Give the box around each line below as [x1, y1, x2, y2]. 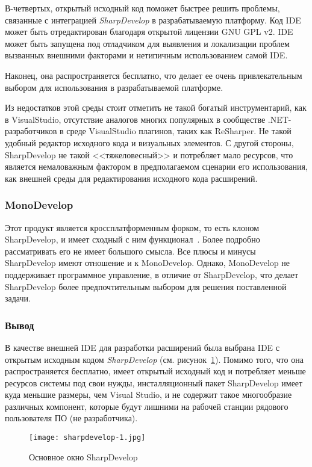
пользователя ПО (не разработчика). [5, 412, 138, 424]
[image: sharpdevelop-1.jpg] [29, 433, 146, 442]
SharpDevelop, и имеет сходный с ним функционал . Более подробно [5, 233, 260, 246]
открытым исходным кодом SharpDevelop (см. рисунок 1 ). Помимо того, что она [5, 353, 304, 365]
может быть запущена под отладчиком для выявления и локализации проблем [5, 37, 290, 49]
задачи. [5, 292, 31, 305]
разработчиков [5, 125, 57, 137]
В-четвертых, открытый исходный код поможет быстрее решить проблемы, [5, 2, 280, 14]
